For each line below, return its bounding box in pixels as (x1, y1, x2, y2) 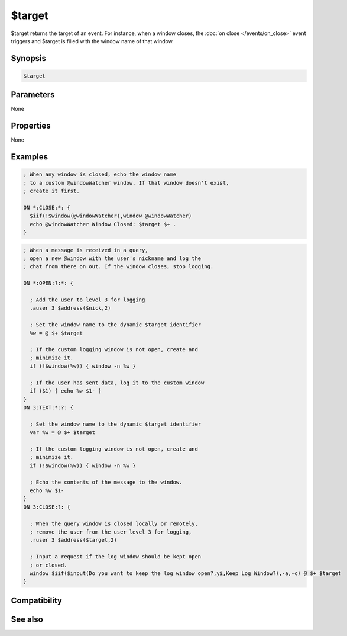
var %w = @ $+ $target (30, 429, 96, 436)
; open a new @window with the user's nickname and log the (23, 255, 202, 262)
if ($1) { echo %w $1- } (30, 388, 102, 394)
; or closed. (30, 561, 67, 568)
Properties (11, 121, 51, 131)
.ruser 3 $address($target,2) (30, 537, 118, 544)
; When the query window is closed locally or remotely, (30, 520, 198, 527)
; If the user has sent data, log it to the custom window (30, 379, 205, 386)
